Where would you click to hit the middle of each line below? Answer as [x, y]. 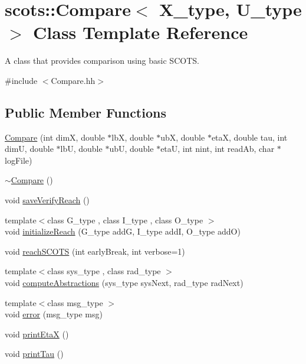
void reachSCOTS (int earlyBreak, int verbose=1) [95, 251]
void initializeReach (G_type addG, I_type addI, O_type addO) [123, 231]
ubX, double [183, 137]
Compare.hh [73, 80]
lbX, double [133, 137]
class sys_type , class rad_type [104, 271]
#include [21, 80]
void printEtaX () [37, 334]
